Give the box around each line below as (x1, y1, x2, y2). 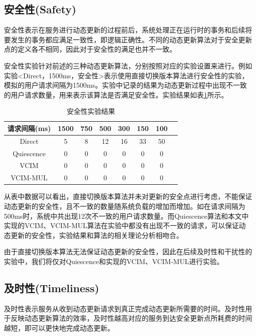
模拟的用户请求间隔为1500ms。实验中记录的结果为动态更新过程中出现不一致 (4, 80, 247, 90)
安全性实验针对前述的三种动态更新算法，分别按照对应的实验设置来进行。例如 (4, 60, 252, 70)
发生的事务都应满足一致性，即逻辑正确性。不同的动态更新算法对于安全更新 (10, 34, 252, 44)
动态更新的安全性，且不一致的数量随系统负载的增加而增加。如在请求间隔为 (4, 201, 245, 211)
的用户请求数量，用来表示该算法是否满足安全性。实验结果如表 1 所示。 (4, 89, 228, 100)
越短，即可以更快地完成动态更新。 (4, 322, 114, 333)
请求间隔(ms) (7, 123, 51, 133)
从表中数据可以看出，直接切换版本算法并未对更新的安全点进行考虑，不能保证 (4, 191, 252, 202)
